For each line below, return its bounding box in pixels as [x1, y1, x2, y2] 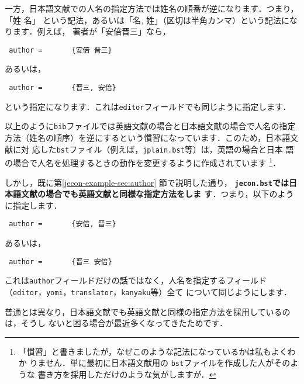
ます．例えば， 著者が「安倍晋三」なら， [12, 25, 171, 37]
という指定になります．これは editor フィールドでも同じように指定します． [5, 100, 291, 112]
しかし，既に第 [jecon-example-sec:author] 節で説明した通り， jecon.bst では [5, 176, 289, 188]
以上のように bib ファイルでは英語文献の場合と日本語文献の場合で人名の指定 [5, 120, 296, 132]
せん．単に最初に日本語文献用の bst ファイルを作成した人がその [46, 357, 291, 369]
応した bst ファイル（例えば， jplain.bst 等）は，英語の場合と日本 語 [32, 143, 294, 155]
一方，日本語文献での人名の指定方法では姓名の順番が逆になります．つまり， [5, 2, 299, 14]
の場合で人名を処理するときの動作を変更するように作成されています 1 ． [5, 155, 281, 168]
